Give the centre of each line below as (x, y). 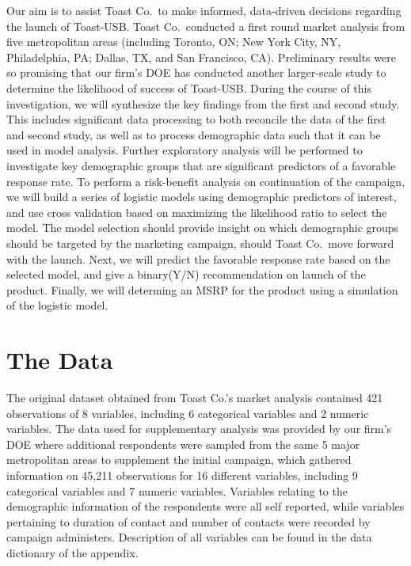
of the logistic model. (57, 305)
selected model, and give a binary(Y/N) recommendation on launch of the (186, 274)
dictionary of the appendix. (72, 552)
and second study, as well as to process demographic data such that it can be (194, 134)
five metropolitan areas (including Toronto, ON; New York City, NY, (174, 42)
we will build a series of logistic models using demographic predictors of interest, (202, 197)
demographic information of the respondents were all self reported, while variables (205, 506)
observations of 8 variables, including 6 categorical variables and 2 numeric (188, 413)
